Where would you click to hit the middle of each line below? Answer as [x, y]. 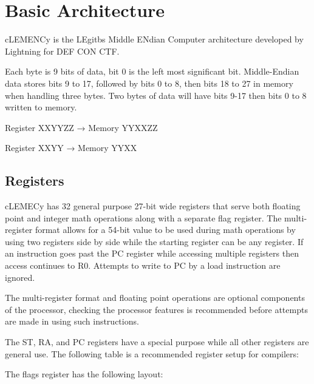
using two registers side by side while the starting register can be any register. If [154, 241]
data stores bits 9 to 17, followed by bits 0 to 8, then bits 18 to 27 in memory [149, 83]
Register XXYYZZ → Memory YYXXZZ [81, 127]
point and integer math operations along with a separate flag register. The [143, 217]
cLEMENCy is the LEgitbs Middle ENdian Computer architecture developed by [154, 39]
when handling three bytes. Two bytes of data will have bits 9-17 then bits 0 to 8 [156, 95]
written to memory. [41, 107]
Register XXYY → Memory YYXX [71, 148]
